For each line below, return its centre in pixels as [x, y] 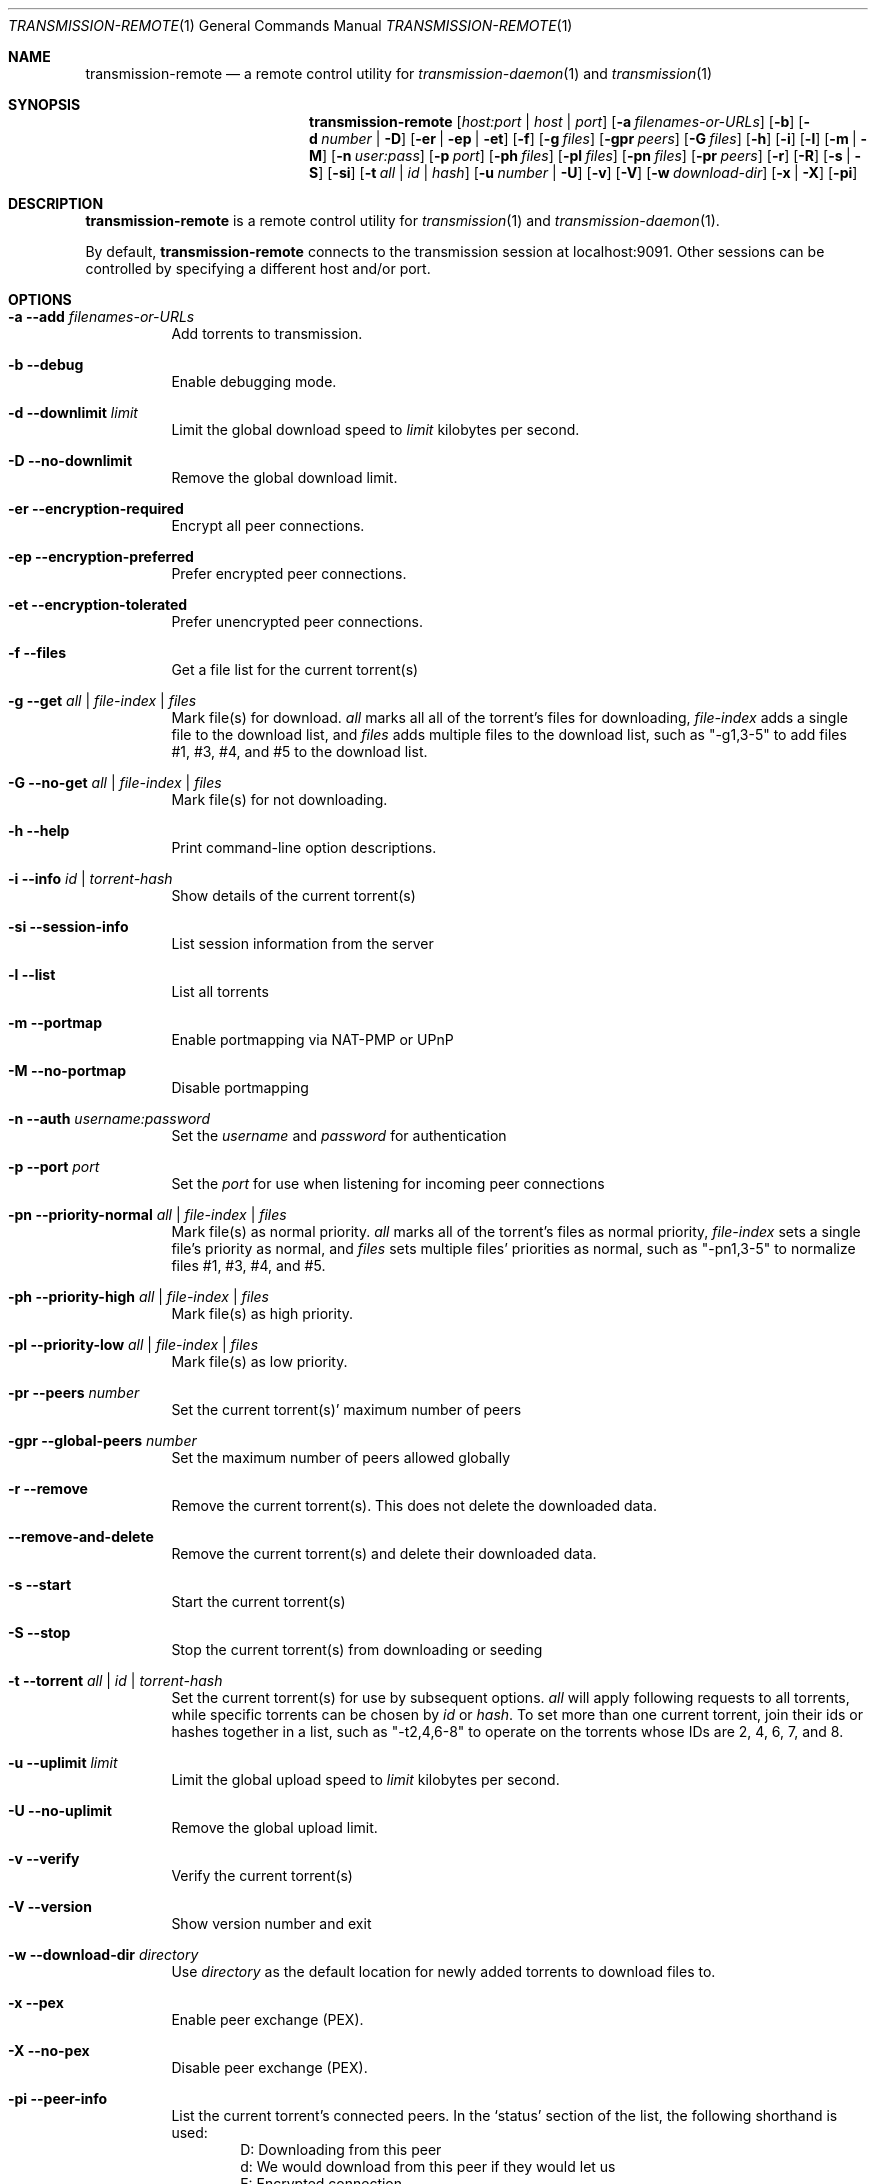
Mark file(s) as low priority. [259, 1361]
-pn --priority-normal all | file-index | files [147, 1214]
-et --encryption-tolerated [98, 604]
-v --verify [44, 1858]
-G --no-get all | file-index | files [115, 782]
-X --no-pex [49, 2050]
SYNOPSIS [44, 104]
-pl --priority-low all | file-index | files [133, 1344]
